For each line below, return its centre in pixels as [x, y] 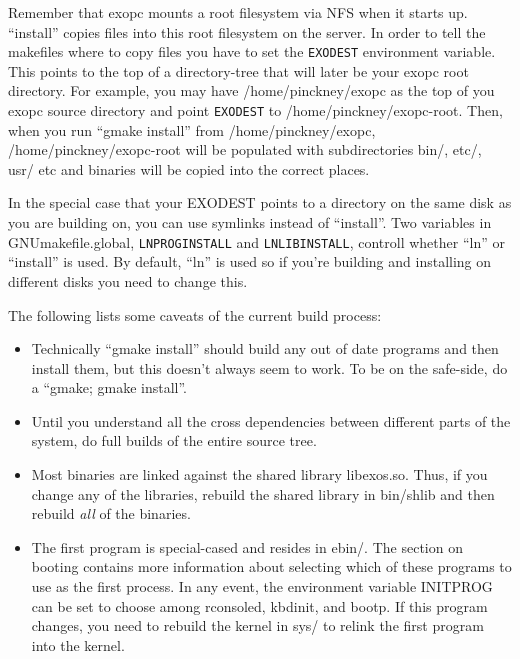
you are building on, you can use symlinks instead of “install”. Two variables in [250, 222]
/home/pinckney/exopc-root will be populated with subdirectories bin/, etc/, [245, 149]
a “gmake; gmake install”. [109, 387]
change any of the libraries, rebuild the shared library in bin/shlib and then [263, 493]
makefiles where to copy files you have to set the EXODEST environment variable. [252, 51]
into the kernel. [78, 644]
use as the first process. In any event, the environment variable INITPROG [262, 586]
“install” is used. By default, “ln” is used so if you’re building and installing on [250, 261]
